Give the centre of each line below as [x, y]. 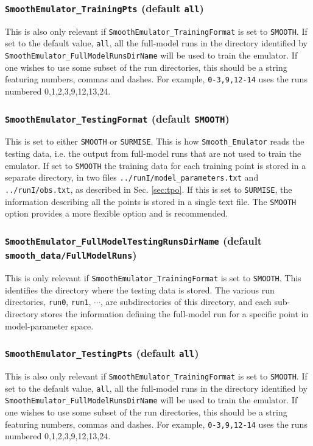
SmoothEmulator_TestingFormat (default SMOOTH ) [117, 118]
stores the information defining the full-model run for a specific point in [175, 314]
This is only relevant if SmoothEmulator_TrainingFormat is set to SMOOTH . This [153, 278]
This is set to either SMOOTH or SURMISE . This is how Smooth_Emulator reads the [155, 141]
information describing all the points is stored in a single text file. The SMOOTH [151, 201]
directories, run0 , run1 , [48, 302]
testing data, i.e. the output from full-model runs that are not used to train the [153, 153]
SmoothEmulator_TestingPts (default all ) [102, 353]
